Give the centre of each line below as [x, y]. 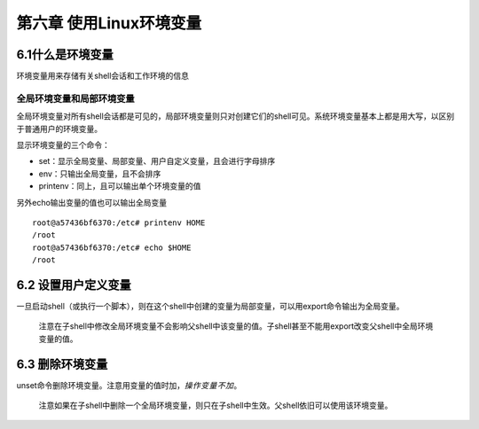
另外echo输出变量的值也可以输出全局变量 [92, 202]
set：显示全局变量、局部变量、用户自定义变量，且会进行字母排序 [157, 161]
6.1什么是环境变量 [65, 55]
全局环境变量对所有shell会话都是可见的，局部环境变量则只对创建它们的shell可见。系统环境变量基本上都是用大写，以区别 [236, 116]
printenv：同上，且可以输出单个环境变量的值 [120, 186]
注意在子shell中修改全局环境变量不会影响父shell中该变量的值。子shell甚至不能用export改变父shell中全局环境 [236, 326]
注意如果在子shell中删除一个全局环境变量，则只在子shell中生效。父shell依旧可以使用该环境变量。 [216, 406]
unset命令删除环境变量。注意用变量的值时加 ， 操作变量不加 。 [129, 385]
